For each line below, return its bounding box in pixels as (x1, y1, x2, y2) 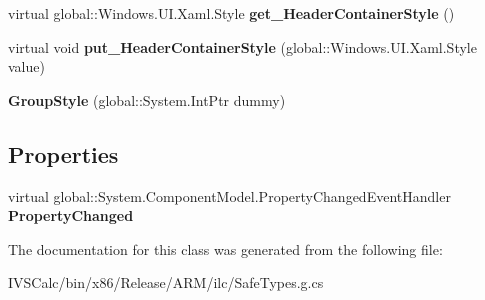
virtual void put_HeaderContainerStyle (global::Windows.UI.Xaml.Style (8, 36, 477, 57)
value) (8, 56, 45, 77)
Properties (8, 138, 119, 169)
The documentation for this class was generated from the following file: (8, 238, 443, 259)
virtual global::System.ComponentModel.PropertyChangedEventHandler (8, 185, 451, 206)
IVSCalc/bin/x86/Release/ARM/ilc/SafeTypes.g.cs (8, 272, 324, 293)
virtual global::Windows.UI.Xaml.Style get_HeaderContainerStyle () (8, 3, 455, 23)
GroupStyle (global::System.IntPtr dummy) (8, 89, 286, 110)
